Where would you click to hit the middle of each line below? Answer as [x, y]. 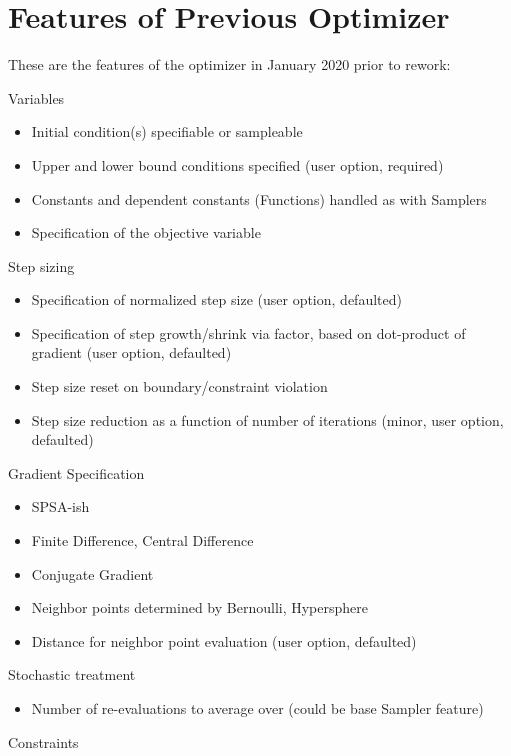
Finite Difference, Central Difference [142, 540]
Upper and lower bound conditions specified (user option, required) [237, 164]
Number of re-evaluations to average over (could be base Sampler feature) [257, 708]
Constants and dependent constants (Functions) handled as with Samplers [259, 198]
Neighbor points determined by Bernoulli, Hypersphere [199, 607]
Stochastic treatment [72, 674]
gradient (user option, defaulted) [131, 352]
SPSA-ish [60, 506]
